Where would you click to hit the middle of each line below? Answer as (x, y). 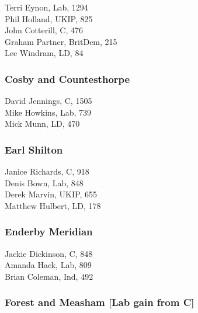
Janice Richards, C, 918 (47, 171)
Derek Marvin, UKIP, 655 (51, 194)
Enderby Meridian (49, 232)
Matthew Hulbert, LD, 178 (53, 205)
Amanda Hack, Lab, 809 (48, 265)
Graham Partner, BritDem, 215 (61, 41)
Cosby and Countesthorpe (67, 79)
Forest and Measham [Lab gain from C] (100, 302)
